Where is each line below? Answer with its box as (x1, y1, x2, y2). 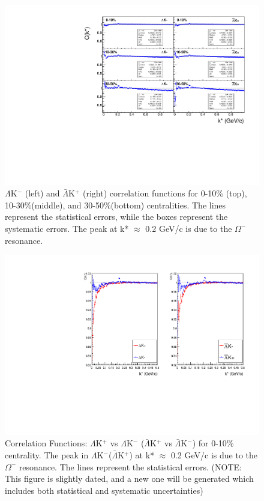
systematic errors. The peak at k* (5, 222, 129, 235)
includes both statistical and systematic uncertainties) (5, 484, 203, 496)
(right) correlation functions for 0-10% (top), (83, 187, 247, 199)
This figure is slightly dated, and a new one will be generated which (5, 472, 254, 485)
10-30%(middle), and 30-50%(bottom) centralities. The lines (5, 198, 226, 211)
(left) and (25, 187, 60, 199)
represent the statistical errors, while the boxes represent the (5, 210, 228, 223)
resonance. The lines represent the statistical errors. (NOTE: (19, 460, 242, 473)
